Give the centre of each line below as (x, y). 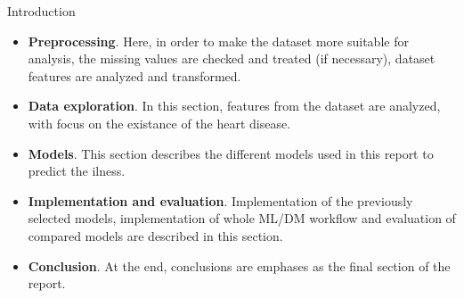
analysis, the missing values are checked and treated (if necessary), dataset (232, 58)
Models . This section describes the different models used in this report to (231, 153)
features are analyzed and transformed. (134, 75)
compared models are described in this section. (155, 235)
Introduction (41, 11)
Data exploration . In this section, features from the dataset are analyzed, (234, 106)
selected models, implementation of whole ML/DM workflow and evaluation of (242, 218)
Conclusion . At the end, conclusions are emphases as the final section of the (239, 265)
